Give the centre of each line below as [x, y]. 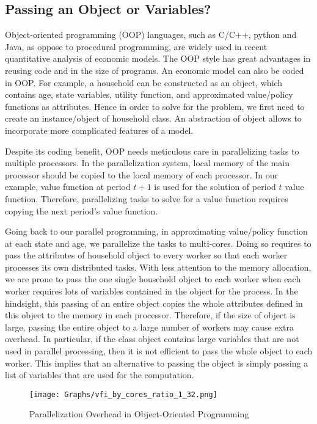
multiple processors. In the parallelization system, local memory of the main [148, 163]
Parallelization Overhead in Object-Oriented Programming [139, 414]
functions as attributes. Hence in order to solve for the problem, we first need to [155, 106]
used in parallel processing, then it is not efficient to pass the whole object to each [159, 351]
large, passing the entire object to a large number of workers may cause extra [150, 327]
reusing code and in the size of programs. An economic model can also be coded [155, 70]
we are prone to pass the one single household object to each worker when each [153, 279]
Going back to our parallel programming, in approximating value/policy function [156, 231]
